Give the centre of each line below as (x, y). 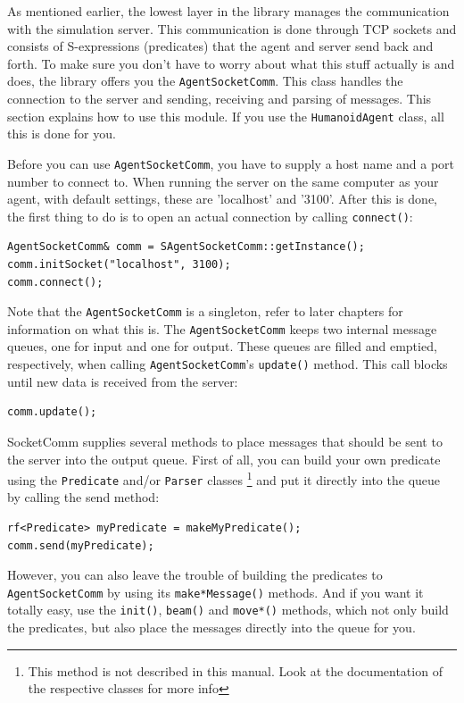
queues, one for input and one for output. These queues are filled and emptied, (222, 346)
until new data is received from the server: (123, 381)
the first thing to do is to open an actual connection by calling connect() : (210, 216)
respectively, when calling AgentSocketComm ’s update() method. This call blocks (228, 364)
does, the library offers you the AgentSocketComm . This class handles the (205, 81)
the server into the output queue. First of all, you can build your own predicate (224, 459)
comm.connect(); (55, 282)
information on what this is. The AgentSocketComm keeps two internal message (222, 328)
